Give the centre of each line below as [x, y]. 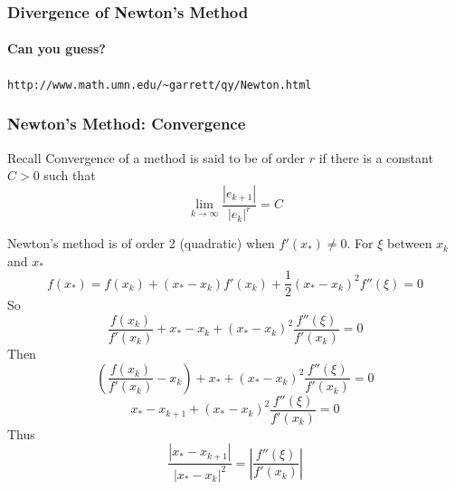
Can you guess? [57, 48]
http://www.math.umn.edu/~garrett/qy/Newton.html [160, 85]
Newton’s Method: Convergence [127, 124]
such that [70, 175]
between [410, 243]
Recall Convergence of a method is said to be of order [156, 157]
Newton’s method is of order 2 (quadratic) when [141, 243]
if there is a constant [376, 157]
